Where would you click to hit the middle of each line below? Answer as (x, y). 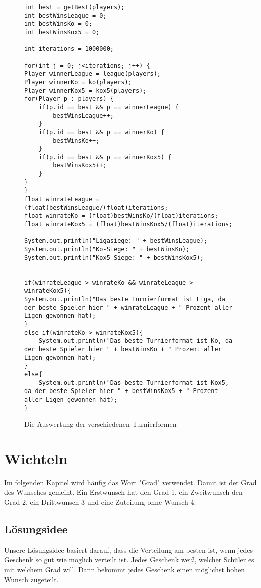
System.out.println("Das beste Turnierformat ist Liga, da (125, 299)
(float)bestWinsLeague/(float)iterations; (96, 207)
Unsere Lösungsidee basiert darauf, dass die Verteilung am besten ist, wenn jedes (129, 550)
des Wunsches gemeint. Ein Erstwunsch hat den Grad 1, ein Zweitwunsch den (123, 492)
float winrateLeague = (62, 199)
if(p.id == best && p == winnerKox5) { (105, 157)
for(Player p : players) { (69, 99)
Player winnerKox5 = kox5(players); (85, 90)
